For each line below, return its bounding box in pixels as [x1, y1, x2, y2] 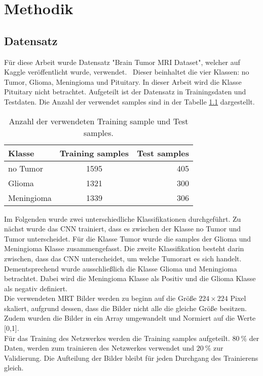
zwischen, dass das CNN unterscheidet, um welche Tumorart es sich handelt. [4, 253, 242, 263]
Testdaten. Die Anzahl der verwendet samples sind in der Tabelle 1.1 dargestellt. [4, 96, 255, 107]
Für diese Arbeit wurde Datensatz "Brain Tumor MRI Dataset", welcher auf [4, 56, 240, 67]
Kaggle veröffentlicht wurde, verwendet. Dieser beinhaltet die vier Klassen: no [4, 66, 249, 77]
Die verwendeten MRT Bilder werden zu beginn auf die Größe [4, 293, 197, 303]
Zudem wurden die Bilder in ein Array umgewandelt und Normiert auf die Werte [4, 313, 256, 323]
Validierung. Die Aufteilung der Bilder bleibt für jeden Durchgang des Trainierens [4, 352, 258, 363]
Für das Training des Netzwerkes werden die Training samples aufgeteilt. [4, 332, 230, 343]
